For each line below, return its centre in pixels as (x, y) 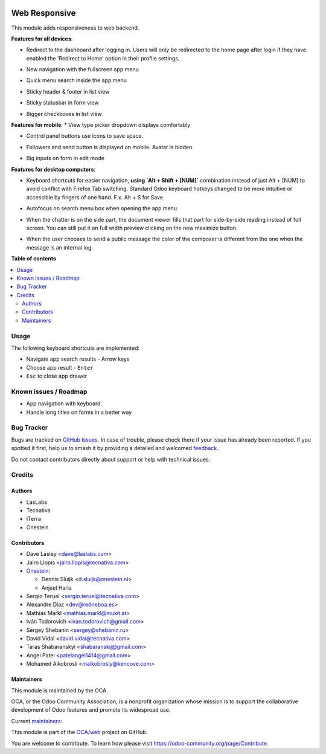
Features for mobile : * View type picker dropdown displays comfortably (101, 125)
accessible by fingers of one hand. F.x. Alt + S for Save (94, 197)
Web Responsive (43, 13)
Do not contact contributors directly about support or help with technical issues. (111, 459)
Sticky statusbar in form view (62, 103)
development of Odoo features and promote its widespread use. (91, 710)
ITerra (34, 519)
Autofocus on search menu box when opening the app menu (102, 208)
